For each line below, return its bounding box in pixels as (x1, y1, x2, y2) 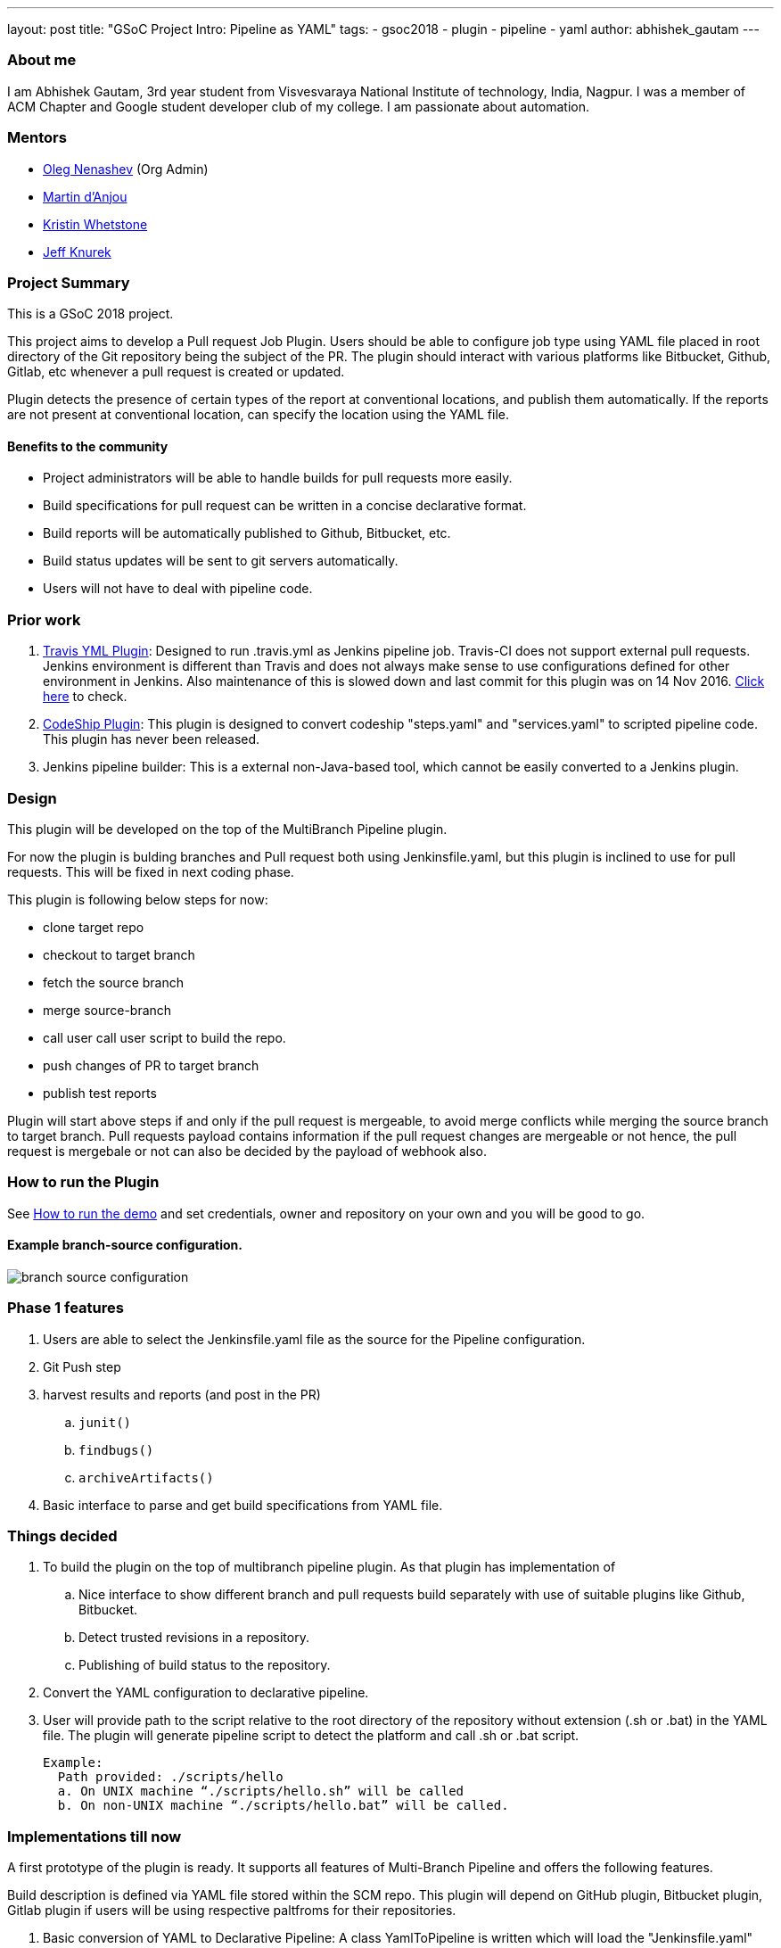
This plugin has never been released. (43, 731, 260, 747)
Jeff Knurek (43, 243, 111, 260)
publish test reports (43, 1085, 157, 1101)
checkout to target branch (43, 946, 195, 962)
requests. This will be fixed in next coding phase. (7, 863, 294, 879)
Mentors (7, 128, 67, 147)
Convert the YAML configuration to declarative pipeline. (43, 1685, 369, 1701)
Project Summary (7, 273, 130, 292)
